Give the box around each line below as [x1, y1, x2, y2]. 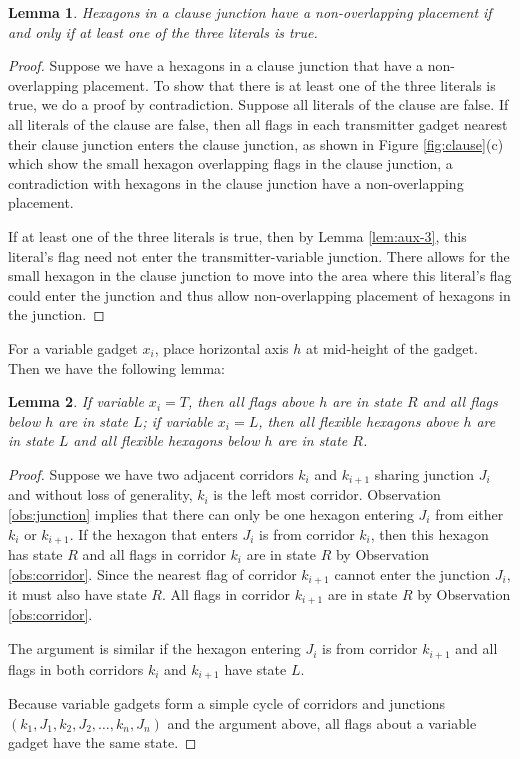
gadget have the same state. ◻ [8, 732, 197, 753]
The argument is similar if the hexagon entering [8, 638, 301, 659]
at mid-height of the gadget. [305, 337, 478, 358]
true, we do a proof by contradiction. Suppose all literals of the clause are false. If [8, 94, 509, 115]
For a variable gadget [8, 337, 138, 358]
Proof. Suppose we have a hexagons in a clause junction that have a [8, 55, 424, 76]
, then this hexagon [370, 523, 489, 544]
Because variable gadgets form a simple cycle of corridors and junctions [8, 692, 446, 713]
